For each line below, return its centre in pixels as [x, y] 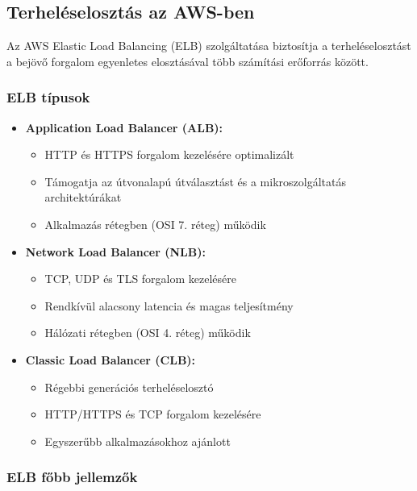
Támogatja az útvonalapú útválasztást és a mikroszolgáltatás [195, 181]
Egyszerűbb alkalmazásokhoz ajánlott [138, 441]
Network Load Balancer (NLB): [115, 251]
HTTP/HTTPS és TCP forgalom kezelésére [153, 414]
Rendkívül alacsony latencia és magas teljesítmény [169, 305]
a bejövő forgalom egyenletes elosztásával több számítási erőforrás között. [188, 61]
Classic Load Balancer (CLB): [111, 359]
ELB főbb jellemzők [72, 477]
